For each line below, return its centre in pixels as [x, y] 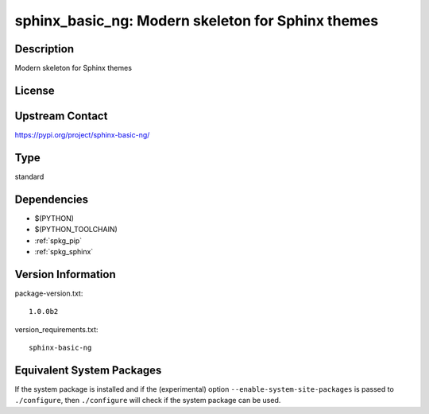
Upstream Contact [61, 116]
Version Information [65, 274]
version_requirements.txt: [56, 329]
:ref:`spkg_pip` [58, 240]
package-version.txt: [49, 293]
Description [44, 49]
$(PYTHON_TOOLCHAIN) [76, 230]
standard [29, 176]
